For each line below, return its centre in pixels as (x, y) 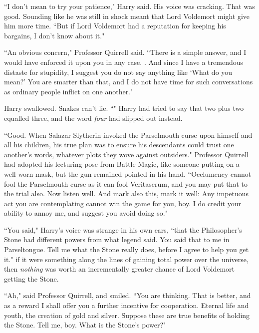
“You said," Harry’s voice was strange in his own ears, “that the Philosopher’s (123, 229)
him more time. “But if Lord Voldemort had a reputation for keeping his (115, 26)
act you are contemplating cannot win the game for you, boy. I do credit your (123, 203)
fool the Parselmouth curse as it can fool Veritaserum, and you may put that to (126, 183)
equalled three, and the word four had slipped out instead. (93, 118)
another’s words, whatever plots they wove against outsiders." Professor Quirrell (126, 154)
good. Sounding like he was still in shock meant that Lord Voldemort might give (127, 16)
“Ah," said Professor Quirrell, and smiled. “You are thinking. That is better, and (128, 295)
